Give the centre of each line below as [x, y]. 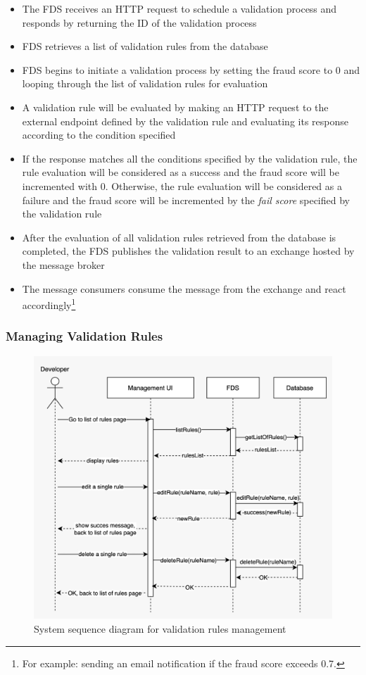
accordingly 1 [49, 304]
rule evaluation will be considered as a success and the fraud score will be [181, 172]
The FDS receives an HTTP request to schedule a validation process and [179, 8]
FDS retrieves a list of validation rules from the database [145, 46]
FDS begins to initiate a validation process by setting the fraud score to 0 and [191, 69]
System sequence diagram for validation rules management [160, 629]
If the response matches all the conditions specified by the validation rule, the [190, 158]
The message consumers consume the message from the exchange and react [184, 288]
